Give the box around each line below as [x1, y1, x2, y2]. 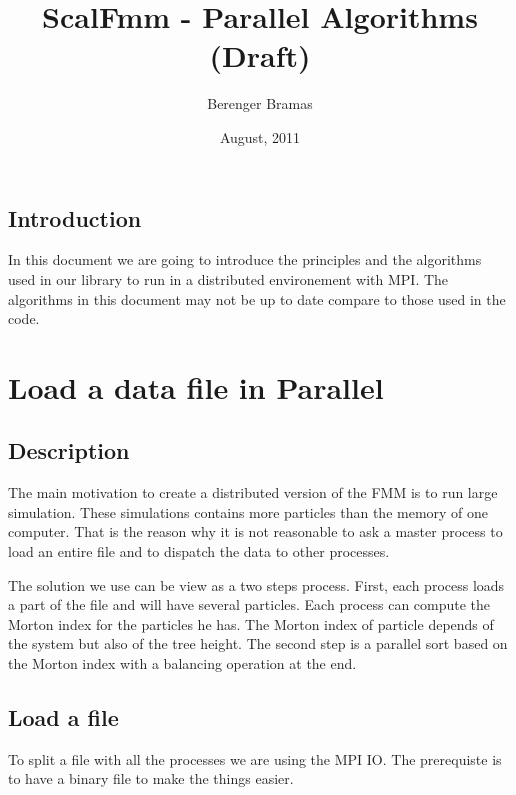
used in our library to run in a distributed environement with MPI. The [8, 268, 449, 289]
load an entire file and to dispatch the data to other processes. [8, 541, 390, 562]
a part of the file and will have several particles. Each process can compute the [8, 594, 491, 615]
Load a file [8, 702, 119, 732]
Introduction [8, 202, 142, 233]
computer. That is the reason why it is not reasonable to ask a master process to [8, 521, 503, 542]
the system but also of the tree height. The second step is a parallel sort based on [8, 633, 508, 654]
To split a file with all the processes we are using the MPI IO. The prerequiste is [8, 748, 502, 769]
